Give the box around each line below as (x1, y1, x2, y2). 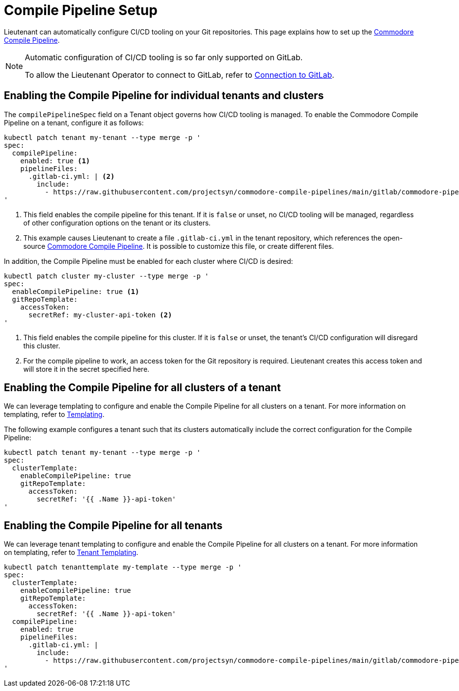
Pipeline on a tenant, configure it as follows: (4, 118, 144, 127)
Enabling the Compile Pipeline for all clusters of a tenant (4, 381, 281, 394)
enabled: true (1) (20, 156, 90, 165)
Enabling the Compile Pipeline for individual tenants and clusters (4, 89, 324, 102)
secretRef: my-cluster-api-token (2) (28, 311, 172, 319)
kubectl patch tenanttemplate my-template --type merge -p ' (4, 563, 242, 571)
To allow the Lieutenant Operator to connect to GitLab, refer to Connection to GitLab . (25, 69, 335, 80)
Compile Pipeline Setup (4, 2, 158, 18)
